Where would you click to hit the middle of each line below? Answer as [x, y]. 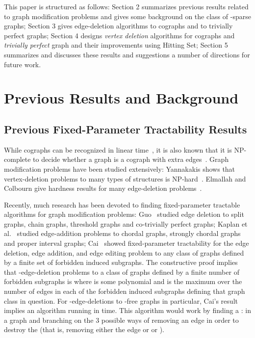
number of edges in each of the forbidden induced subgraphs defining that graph [125, 291]
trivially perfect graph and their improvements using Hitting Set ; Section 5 [116, 45]
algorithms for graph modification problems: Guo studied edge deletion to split [124, 214]
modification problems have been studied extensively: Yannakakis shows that [120, 169]
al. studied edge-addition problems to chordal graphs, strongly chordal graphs [122, 233]
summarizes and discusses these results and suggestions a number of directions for [127, 54]
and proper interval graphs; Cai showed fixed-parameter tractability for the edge [127, 243]
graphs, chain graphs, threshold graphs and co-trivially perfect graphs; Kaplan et [126, 223]
